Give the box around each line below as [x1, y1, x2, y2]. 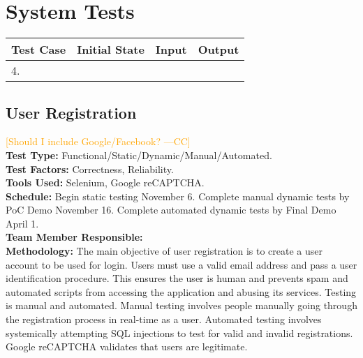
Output [198, 41, 239, 58]
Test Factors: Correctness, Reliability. [6, 161, 174, 176]
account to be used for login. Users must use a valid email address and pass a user [6, 257, 357, 271]
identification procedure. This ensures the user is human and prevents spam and [6, 271, 348, 285]
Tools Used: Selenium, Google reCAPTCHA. [6, 175, 205, 190]
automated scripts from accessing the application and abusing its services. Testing [6, 284, 357, 299]
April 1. [6, 216, 39, 230]
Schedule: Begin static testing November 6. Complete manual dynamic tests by [6, 188, 350, 203]
